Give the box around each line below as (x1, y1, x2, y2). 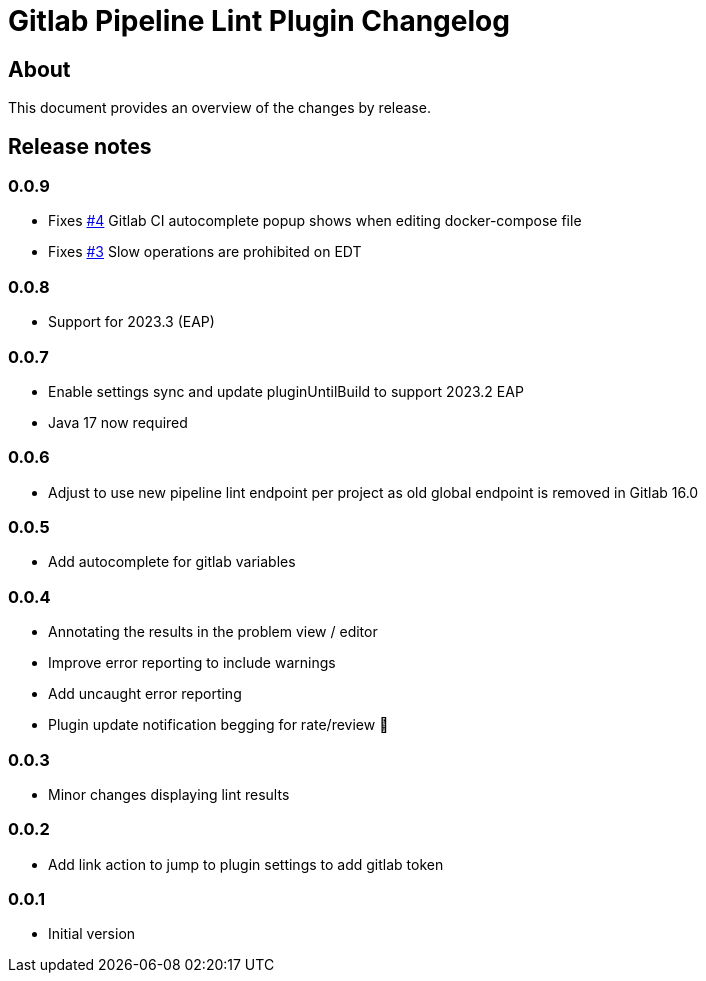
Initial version (48, 925, 136, 943)
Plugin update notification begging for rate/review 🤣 (48, 716, 389, 734)
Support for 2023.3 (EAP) (48, 313, 215, 331)
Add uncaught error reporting (48, 685, 242, 703)
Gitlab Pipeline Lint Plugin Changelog (8, 4, 510, 38)
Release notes (8, 133, 152, 159)
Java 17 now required (48, 413, 188, 431)
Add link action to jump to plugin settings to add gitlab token (48, 855, 444, 873)
